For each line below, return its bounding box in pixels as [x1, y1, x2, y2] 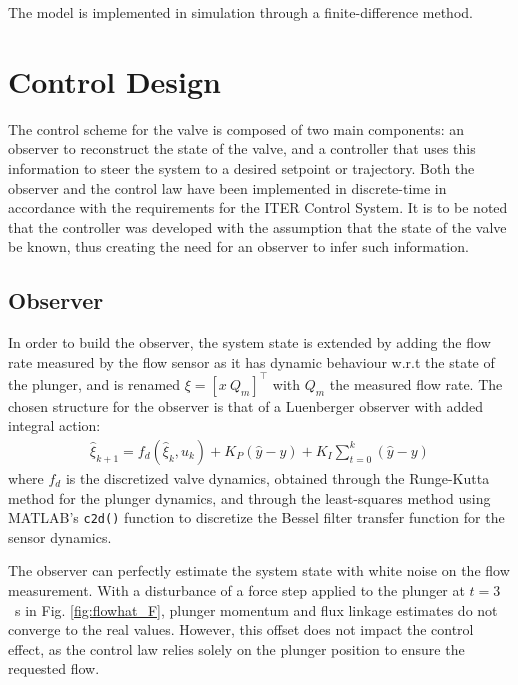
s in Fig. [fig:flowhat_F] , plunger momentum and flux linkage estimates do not [14, 599, 498, 620]
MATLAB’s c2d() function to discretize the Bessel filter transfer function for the [8, 507, 505, 528]
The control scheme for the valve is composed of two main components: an [8, 118, 465, 139]
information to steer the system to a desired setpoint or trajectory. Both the [8, 157, 475, 178]
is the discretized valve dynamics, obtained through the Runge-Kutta [65, 467, 490, 488]
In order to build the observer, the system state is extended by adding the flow [8, 332, 491, 353]
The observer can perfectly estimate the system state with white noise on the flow [8, 560, 510, 581]
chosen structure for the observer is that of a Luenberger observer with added [8, 395, 483, 416]
